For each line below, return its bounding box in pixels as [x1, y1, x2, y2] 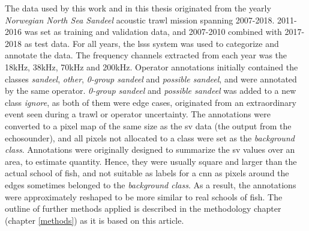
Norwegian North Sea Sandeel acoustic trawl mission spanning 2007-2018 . [5, 13, 275, 26]
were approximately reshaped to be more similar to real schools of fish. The [5, 190, 283, 203]
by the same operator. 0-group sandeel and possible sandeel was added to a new [5, 84, 296, 97]
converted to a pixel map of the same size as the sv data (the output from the [5, 119, 292, 132]
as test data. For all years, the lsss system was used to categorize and [24, 37, 279, 49]
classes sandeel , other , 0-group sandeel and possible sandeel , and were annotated [5, 72, 297, 85]
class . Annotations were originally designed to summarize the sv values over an [5, 143, 295, 156]
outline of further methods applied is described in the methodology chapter [5, 202, 281, 215]
